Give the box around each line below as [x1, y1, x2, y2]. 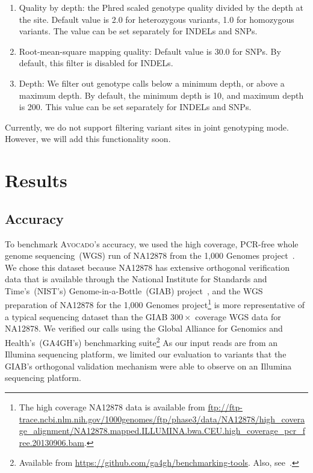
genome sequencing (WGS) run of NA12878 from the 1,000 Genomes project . [5, 249, 295, 262]
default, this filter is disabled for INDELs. [19, 57, 173, 69]
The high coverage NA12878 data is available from [19, 400, 205, 413]
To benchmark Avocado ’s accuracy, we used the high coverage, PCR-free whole [5, 237, 299, 250]
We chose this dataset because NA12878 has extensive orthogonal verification [5, 261, 290, 273]
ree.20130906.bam [19, 436, 84, 448]
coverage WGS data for [195, 310, 281, 323]
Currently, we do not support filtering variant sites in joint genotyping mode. [5, 120, 289, 133]
